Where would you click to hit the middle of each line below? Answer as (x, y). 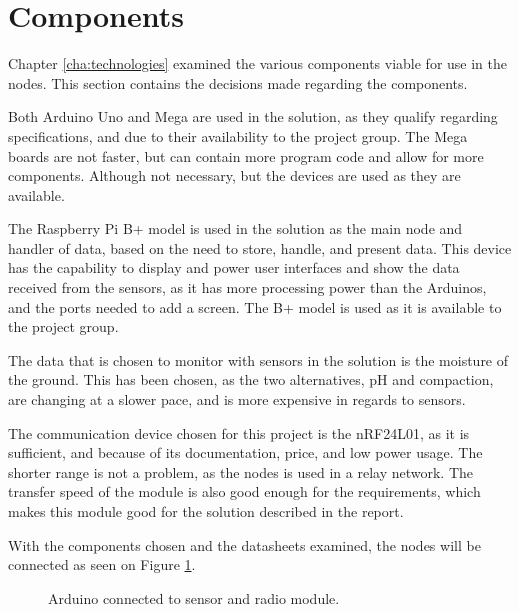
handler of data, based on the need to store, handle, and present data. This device (260, 247)
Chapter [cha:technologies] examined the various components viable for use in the (257, 63)
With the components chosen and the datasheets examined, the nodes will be (244, 544)
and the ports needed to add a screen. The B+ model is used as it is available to (255, 306)
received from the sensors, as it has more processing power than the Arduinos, (247, 287)
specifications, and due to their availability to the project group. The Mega (238, 135)
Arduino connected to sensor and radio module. (194, 597)
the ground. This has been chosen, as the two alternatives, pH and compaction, (251, 379)
